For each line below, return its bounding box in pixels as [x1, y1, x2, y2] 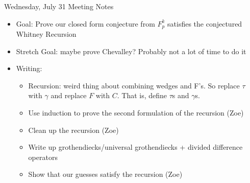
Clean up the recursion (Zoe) [28, 124, 119, 135]
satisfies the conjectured [167, 18, 242, 29]
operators [28, 151, 58, 162]
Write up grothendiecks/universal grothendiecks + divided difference [28, 142, 243, 152]
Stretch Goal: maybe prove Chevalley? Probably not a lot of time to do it [16, 45, 246, 56]
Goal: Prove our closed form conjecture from [16, 18, 155, 29]
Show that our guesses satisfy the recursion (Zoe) [28, 169, 183, 179]
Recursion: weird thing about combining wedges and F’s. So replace [28, 80, 240, 90]
